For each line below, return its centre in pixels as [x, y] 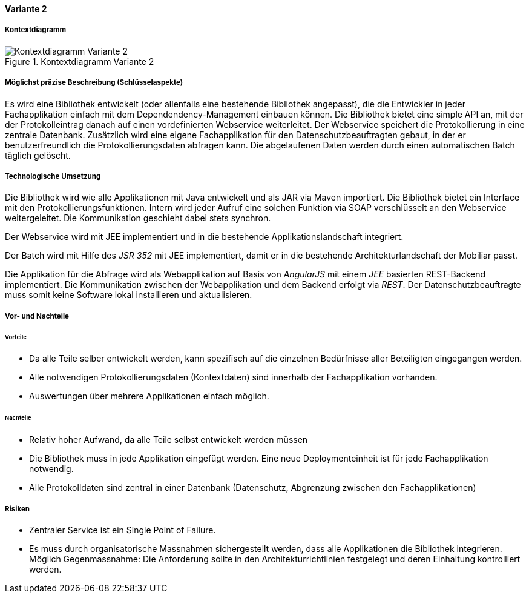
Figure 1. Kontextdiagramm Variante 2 [80, 61]
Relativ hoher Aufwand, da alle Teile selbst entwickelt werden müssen [169, 440]
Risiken [18, 509]
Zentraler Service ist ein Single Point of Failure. [123, 530]
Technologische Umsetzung [53, 176]
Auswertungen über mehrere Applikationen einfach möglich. [149, 396]
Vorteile [16, 337]
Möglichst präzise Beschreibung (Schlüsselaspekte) [94, 83]
